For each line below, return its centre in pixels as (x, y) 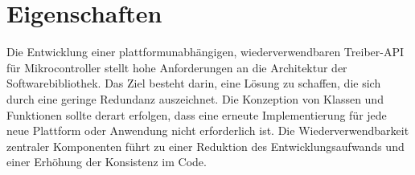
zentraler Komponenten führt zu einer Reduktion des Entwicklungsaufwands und (205, 146)
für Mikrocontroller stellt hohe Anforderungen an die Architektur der (177, 67)
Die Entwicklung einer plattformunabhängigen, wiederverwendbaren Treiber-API (205, 52)
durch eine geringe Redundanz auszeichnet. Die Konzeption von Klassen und (195, 98)
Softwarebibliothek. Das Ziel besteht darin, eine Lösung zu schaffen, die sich (194, 83)
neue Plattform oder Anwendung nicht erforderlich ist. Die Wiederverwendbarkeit (208, 130)
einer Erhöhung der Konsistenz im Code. (107, 162)
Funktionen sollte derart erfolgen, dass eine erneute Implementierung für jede (197, 114)
